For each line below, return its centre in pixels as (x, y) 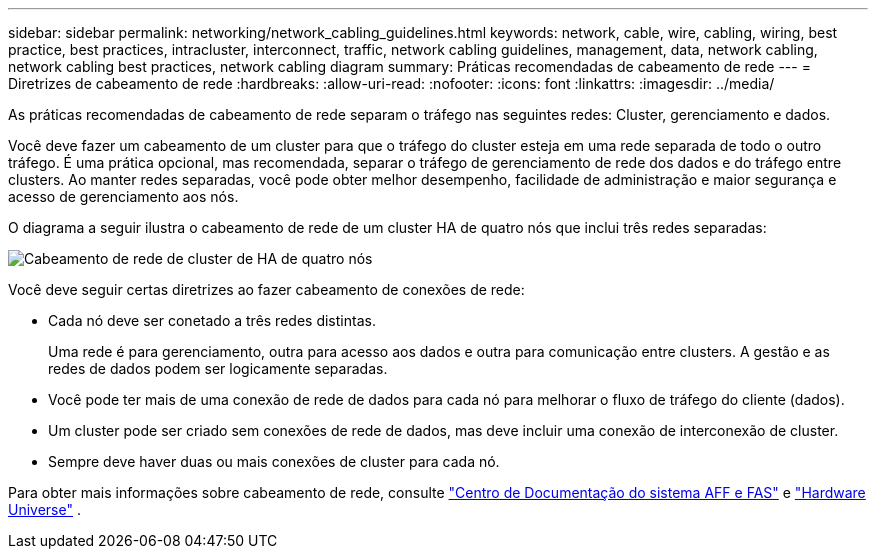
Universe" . (44, 509)
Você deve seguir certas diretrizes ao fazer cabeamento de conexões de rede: (266, 289)
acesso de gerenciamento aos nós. (123, 196)
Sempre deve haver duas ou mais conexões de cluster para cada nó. (274, 461)
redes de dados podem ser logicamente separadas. (218, 368)
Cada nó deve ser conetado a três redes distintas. (212, 320)
